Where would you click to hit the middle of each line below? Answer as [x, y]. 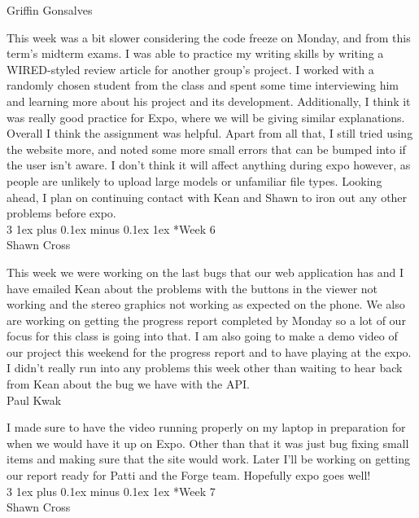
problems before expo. [61, 213]
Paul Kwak [34, 399]
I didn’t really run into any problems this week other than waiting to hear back [205, 368]
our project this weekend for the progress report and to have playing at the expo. [209, 351]
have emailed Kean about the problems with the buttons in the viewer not [192, 288]
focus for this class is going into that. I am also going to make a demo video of [202, 336]
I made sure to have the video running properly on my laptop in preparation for [206, 427]
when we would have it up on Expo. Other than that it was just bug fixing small [208, 443]
